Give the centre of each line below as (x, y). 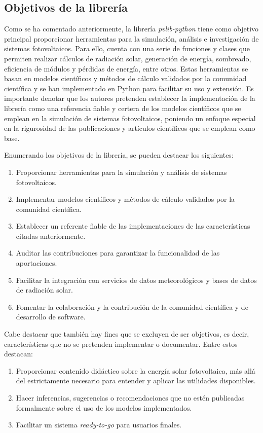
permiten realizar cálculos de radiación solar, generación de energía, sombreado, (128, 58)
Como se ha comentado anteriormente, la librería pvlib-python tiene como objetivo (131, 29)
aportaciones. (36, 263)
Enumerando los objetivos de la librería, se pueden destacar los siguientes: (119, 155)
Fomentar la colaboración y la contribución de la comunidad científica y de (132, 306)
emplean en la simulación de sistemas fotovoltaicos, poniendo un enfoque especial (130, 118)
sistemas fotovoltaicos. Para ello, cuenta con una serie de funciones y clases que (127, 48)
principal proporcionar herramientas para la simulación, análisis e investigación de (131, 38)
